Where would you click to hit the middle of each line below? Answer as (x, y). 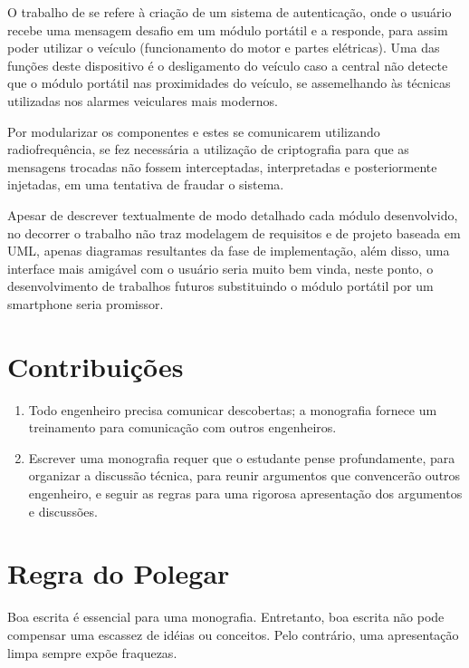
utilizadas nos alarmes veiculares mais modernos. (143, 100)
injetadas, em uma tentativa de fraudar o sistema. (146, 184)
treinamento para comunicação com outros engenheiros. (182, 427)
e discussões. (63, 511)
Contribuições (96, 366)
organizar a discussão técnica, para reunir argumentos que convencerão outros (244, 475)
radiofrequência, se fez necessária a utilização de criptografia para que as (208, 149)
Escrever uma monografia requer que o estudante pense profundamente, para (242, 457)
